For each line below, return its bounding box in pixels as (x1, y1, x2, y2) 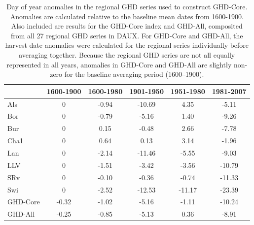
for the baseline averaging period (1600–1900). (64, 69, 204, 79)
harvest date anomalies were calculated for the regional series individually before (5, 40, 249, 50)
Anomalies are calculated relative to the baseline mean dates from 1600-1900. (10, 11, 244, 21)
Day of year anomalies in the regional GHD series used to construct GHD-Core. (6, 1, 248, 11)
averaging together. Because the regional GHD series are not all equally (19, 49, 235, 60)
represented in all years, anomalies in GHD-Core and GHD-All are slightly (6, 59, 232, 69)
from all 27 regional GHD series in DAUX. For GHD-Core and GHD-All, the (10, 30, 243, 40)
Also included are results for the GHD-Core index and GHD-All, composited (11, 21, 243, 31)
